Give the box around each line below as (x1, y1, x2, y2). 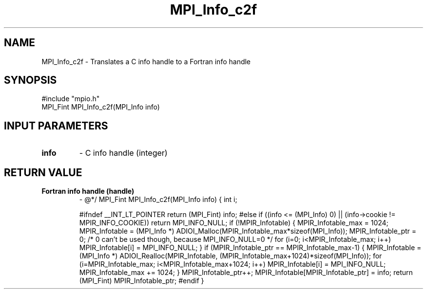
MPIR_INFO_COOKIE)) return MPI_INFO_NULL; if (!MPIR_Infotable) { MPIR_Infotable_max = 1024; (79, 219, 388, 227)
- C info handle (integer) (79, 148, 168, 158)
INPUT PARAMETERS (4, 119, 108, 132)
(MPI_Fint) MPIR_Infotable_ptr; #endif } (79, 276, 204, 285)
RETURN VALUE (4, 166, 82, 179)
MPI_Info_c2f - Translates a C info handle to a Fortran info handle (41, 57, 251, 66)
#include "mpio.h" (41, 94, 100, 103)
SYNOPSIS (4, 74, 57, 87)
